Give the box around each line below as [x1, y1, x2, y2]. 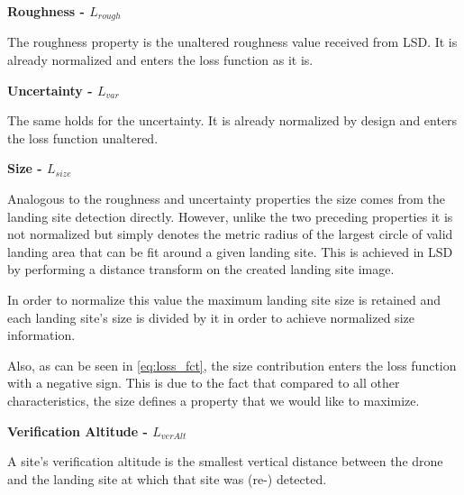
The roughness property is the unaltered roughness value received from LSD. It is [7, 32, 458, 51]
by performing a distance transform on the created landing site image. [7, 260, 395, 279]
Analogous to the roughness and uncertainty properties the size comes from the [7, 189, 445, 208]
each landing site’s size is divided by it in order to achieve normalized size [7, 307, 414, 326]
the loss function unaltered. [7, 128, 159, 147]
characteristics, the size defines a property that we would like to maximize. [7, 390, 420, 409]
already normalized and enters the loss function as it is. [7, 50, 314, 69]
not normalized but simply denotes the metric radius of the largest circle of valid [7, 225, 453, 243]
